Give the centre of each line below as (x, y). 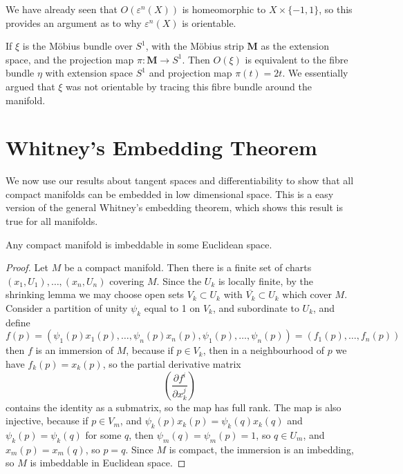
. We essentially (315, 73)
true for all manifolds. (52, 221)
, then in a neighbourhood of (264, 350)
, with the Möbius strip (195, 46)
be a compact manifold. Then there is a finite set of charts (188, 267)
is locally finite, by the (265, 280)
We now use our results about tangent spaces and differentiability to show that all (180, 180)
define (18, 322)
